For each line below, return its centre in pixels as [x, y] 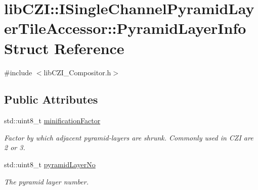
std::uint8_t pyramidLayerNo [50, 164]
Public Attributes [51, 99]
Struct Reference [64, 48]
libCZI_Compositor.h [77, 72]
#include [18, 72]
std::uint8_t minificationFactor [52, 121]
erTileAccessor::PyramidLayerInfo [125, 28]
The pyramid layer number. [46, 181]
